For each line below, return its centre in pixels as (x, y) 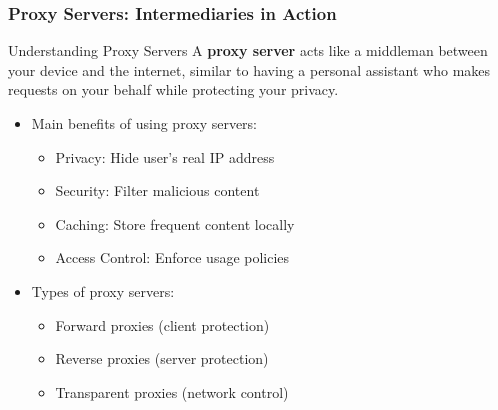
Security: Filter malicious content (157, 190)
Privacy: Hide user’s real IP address (165, 156)
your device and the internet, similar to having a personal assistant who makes (249, 69)
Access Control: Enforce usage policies (172, 257)
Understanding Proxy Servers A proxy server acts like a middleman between (248, 50)
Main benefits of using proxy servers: (144, 123)
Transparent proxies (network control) (172, 391)
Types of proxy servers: (103, 290)
